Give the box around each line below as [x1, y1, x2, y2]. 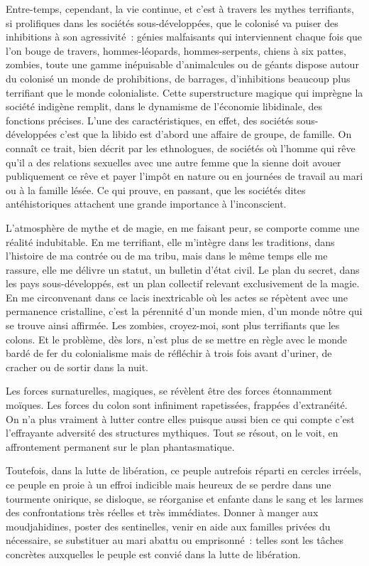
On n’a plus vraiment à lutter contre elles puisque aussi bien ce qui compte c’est [6, 411, 355, 426]
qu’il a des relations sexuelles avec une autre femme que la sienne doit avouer [6, 154, 341, 169]
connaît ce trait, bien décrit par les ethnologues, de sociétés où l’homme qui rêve [6, 140, 356, 155]
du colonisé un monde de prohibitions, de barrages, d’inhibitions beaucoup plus [6, 70, 351, 85]
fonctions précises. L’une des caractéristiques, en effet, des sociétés [6, 112, 294, 127]
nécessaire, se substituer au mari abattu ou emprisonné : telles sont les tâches [6, 533, 344, 548]
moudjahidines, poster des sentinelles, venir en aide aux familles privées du [6, 518, 331, 533]
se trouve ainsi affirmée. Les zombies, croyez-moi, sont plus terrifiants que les [6, 318, 340, 333]
